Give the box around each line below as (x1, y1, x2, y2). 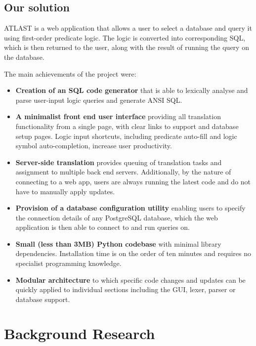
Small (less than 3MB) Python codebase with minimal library (15, 238, 221, 249)
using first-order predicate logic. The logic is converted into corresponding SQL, (4, 32, 246, 43)
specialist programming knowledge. (15, 258, 122, 268)
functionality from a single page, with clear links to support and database (15, 121, 239, 131)
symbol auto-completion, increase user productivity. (15, 140, 172, 151)
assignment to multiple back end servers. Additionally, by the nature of (15, 167, 231, 177)
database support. (15, 294, 70, 304)
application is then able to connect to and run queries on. (15, 222, 190, 232)
